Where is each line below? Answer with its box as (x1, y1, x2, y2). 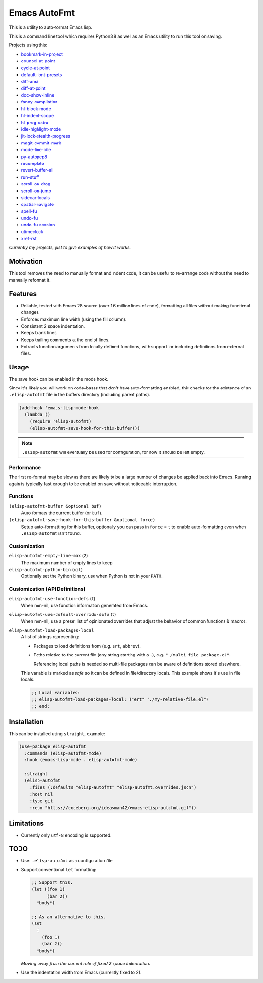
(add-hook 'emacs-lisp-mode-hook (19, 405, 99, 410)
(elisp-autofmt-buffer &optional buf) (9, 503, 102, 509)
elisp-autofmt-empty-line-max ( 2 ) (9, 553, 88, 559)
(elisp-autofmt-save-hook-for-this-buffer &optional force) (9, 517, 156, 523)
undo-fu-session (21, 222, 55, 228)
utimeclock (21, 228, 44, 234)
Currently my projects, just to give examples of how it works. (9, 245, 131, 250)
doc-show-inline (21, 92, 55, 98)
